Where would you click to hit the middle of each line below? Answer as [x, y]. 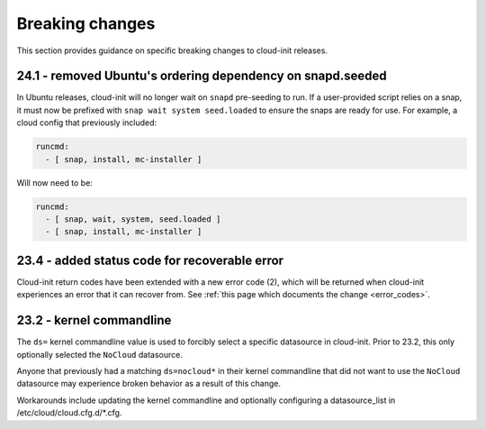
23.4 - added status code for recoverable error [150, 260]
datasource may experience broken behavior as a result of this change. [148, 384]
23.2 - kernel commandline [94, 320]
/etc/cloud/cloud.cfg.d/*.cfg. [69, 413]
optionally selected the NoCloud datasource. [100, 354]
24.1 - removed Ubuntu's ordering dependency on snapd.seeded [202, 76]
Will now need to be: [55, 183]
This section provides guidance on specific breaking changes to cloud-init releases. [172, 50]
